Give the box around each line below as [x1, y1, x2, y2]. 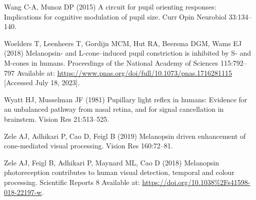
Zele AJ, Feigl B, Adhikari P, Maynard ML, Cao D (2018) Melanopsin [4, 157, 219, 167]
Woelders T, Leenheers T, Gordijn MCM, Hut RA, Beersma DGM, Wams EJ [4, 38, 242, 48]
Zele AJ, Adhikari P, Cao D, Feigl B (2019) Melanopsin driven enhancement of [4, 130, 246, 141]
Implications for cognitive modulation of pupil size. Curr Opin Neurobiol [4, 11, 226, 22]
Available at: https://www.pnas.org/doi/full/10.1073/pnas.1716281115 [16, 67, 232, 78]
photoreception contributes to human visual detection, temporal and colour [4, 167, 234, 177]
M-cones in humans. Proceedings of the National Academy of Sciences [4, 57, 218, 68]
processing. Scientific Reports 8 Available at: [4, 176, 140, 187]
